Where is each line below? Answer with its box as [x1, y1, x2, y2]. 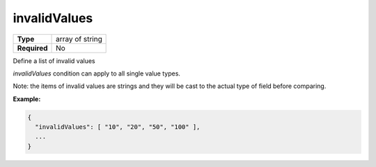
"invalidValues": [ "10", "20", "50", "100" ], [35, 123, 201, 131]
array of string [56, 34, 102, 44]
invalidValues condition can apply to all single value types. [13, 69, 181, 78]
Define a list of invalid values [13, 56, 95, 65]
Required [17, 43, 48, 53]
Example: [13, 94, 41, 103]
